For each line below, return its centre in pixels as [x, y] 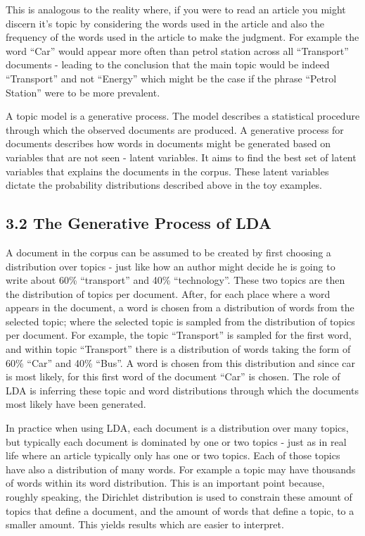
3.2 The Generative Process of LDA [139, 223]
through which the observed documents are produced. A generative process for [175, 129]
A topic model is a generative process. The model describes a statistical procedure [183, 116]
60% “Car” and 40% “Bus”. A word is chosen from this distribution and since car [181, 362]
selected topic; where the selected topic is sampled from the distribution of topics [180, 321]
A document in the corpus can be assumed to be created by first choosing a [168, 252]
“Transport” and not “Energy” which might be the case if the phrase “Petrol [171, 78]
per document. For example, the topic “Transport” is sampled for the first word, [179, 335]
